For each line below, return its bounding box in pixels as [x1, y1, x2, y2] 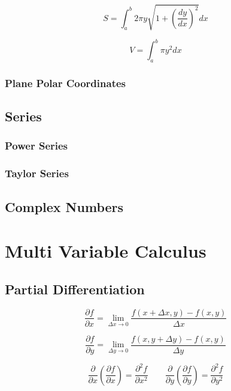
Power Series [5, 138, 68, 153]
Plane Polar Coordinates [5, 75, 126, 90]
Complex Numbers [5, 197, 124, 216]
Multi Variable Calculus [5, 238, 206, 263]
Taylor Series [5, 166, 69, 181]
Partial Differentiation [5, 279, 145, 298]
